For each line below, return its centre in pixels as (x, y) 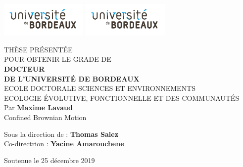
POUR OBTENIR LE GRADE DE (58, 59)
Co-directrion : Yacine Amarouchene (64, 144)
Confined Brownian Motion (45, 117)
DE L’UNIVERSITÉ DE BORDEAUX (72, 78)
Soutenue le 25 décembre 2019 (49, 160)
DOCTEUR (24, 69)
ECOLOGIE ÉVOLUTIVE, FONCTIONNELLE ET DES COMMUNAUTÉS (122, 98)
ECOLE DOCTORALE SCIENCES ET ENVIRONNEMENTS (100, 88)
